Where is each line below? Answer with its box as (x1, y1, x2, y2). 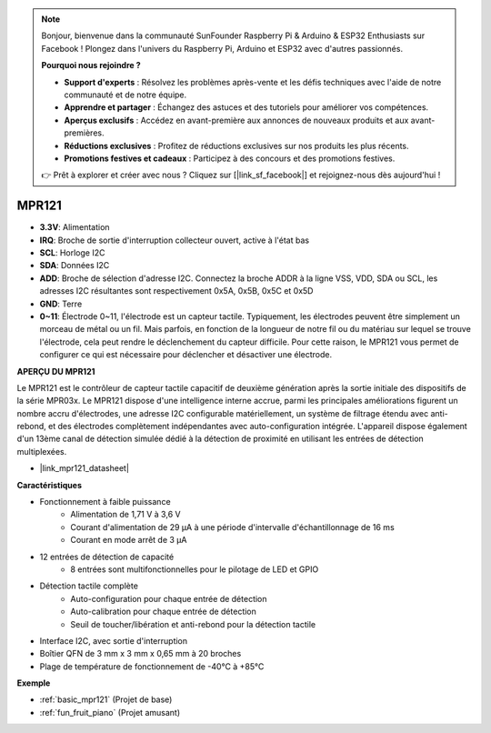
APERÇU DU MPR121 (16, 366, 95, 377)
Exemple (16, 678, 51, 688)
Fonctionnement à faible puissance (39, 497, 172, 507)
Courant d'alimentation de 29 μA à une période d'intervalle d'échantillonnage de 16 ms (70, 521, 395, 532)
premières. (64, 127, 105, 138)
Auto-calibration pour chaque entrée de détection (70, 606, 256, 618)
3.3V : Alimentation (39, 222, 110, 233)
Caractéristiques (16, 479, 82, 490)
